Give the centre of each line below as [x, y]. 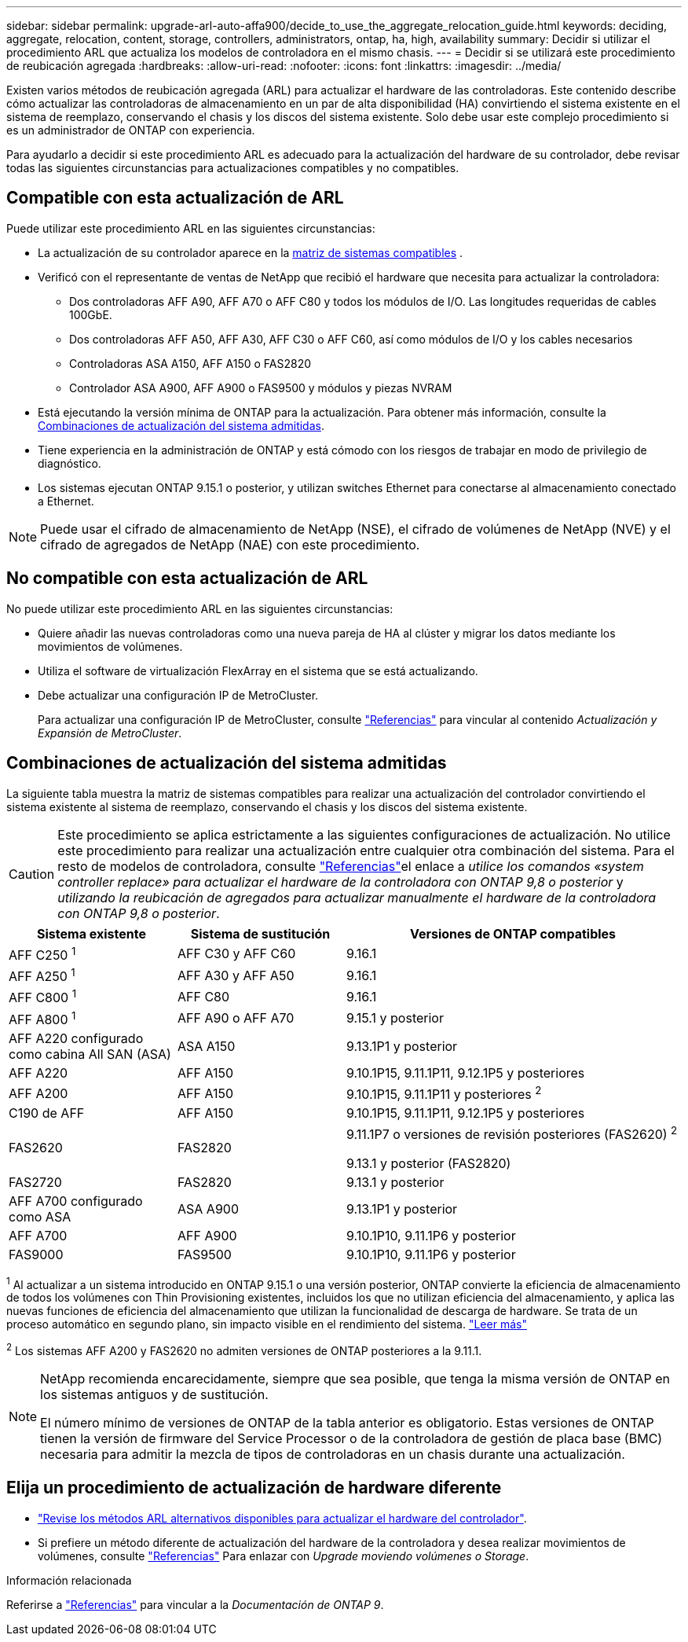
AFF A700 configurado [76, 1201]
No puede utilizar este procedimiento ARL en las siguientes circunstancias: [200, 608]
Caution [32, 874]
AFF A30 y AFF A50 [236, 975]
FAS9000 [36, 1254]
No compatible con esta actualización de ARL [187, 579]
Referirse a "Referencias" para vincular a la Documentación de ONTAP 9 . [195, 1604]
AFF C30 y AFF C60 [237, 954]
